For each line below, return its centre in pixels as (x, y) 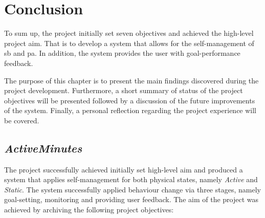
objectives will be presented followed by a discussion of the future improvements (130, 100)
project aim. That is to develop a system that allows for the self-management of (129, 43)
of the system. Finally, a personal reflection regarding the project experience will (130, 110)
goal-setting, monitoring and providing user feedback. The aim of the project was (131, 199)
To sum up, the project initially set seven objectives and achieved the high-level (129, 33)
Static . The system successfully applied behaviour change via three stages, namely (132, 189)
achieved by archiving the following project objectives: (89, 210)
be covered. (22, 120)
